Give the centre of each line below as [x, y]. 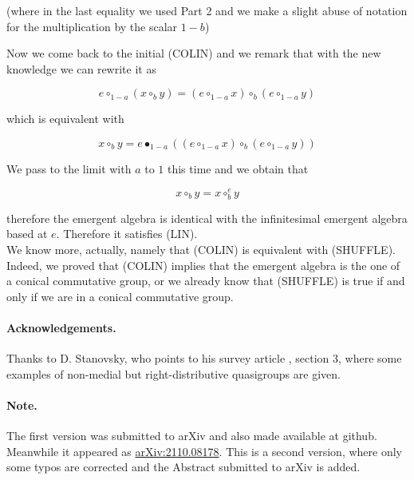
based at [27, 234]
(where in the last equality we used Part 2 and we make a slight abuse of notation [207, 10]
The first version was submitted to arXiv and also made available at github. [192, 436]
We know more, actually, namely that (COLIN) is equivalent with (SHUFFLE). [201, 249]
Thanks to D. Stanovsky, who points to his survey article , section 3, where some [204, 358]
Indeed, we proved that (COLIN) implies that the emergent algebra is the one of [203, 265]
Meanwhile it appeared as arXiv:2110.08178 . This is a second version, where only [204, 451]
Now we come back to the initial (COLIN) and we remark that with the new [194, 53]
